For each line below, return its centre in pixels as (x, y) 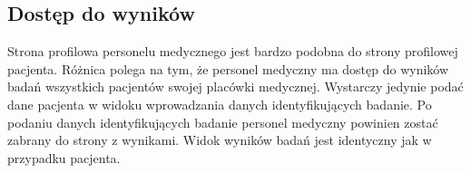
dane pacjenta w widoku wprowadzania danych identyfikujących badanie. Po (220, 104)
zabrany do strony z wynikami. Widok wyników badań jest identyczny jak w (220, 140)
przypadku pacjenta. (64, 157)
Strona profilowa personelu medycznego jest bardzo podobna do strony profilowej (233, 51)
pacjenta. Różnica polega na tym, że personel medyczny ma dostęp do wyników (228, 68)
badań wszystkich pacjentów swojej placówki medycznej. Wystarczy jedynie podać (235, 86)
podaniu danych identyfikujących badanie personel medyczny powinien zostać (223, 122)
